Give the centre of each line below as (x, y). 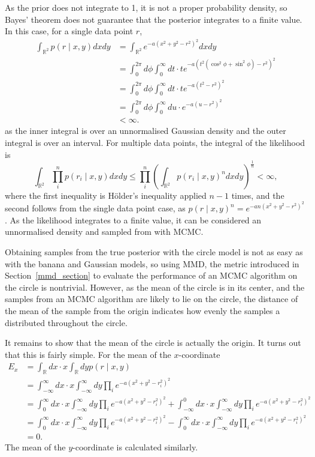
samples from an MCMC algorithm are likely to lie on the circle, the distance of (152, 299)
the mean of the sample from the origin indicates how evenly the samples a (143, 310)
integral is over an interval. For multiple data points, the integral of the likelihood (155, 142)
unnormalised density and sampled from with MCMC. (104, 232)
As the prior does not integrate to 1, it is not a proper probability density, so (146, 7)
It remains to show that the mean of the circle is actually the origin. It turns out (153, 343)
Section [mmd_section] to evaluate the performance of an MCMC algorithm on (151, 275)
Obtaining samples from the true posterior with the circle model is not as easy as (154, 251)
